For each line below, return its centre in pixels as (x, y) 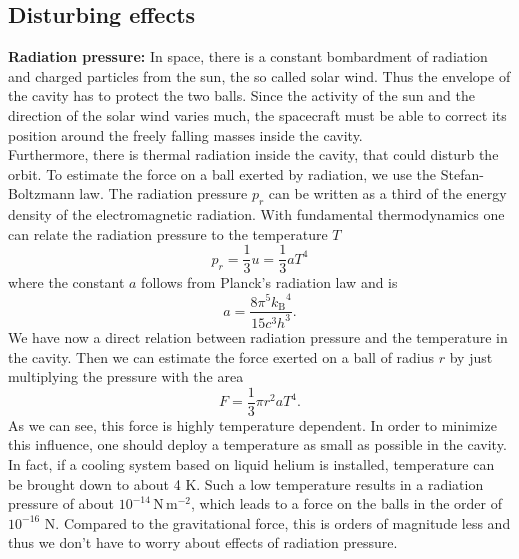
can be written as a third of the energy (387, 193)
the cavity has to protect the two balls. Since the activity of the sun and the (241, 95)
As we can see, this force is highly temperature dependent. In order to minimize (252, 424)
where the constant (66, 282)
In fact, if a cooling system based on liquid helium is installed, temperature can (251, 463)
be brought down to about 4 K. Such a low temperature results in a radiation (246, 483)
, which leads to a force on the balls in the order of (347, 503)
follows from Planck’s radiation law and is (269, 282)
